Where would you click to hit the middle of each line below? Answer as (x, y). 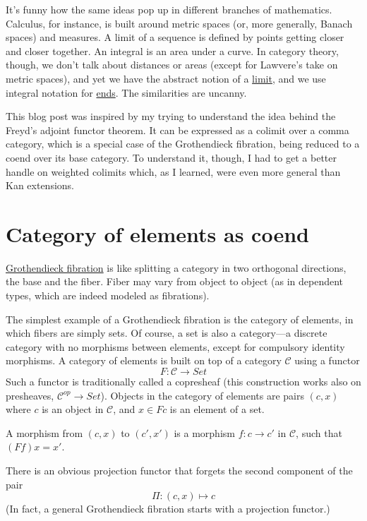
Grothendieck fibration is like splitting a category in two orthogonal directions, (176, 267)
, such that (319, 432)
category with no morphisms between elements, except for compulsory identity (175, 346)
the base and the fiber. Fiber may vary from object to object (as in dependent (175, 281)
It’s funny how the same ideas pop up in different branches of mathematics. (169, 9)
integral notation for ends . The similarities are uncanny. (126, 92)
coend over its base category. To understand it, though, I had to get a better (171, 157)
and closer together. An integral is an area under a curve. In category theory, (172, 50)
